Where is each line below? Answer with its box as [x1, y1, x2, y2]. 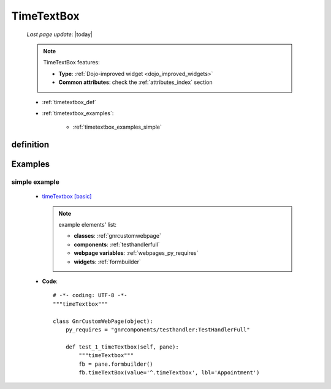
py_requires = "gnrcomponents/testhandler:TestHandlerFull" [65, 326, 251, 333]
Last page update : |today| [26, 31, 93, 38]
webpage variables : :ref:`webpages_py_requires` [74, 249, 199, 257]
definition [11, 140, 50, 150]
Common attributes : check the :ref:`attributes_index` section [58, 78, 213, 86]
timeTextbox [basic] [42, 193, 92, 200]
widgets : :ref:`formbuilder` [74, 258, 141, 265]
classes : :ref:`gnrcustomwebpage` [74, 232, 162, 240]
